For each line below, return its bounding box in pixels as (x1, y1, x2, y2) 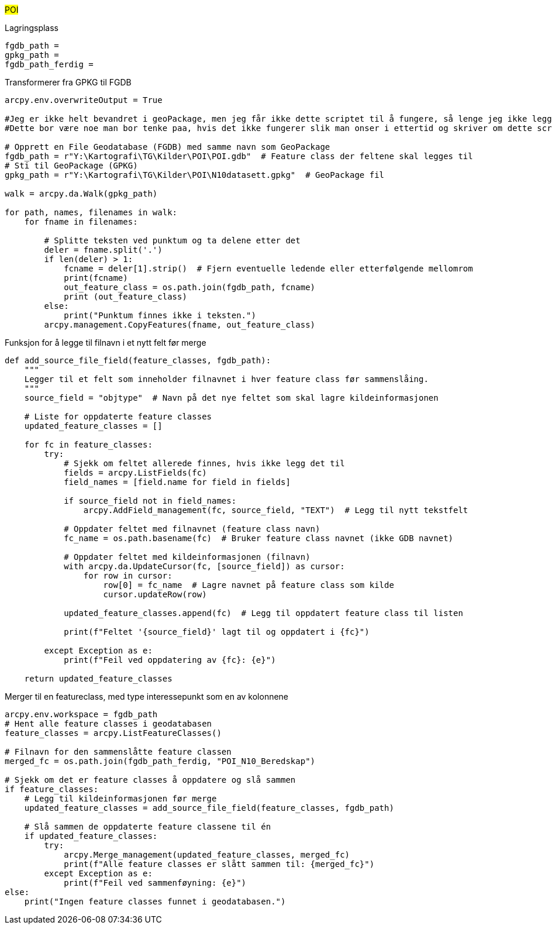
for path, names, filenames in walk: (5, 208, 178, 217)
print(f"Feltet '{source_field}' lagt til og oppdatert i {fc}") (64, 627, 370, 636)
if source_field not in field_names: (64, 496, 237, 505)
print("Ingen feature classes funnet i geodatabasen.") (24, 897, 286, 906)
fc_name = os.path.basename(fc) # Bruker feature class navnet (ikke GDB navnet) (64, 534, 454, 543)
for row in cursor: (83, 571, 172, 580)
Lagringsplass (5, 23, 59, 33)
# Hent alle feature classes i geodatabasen (5, 719, 212, 728)
